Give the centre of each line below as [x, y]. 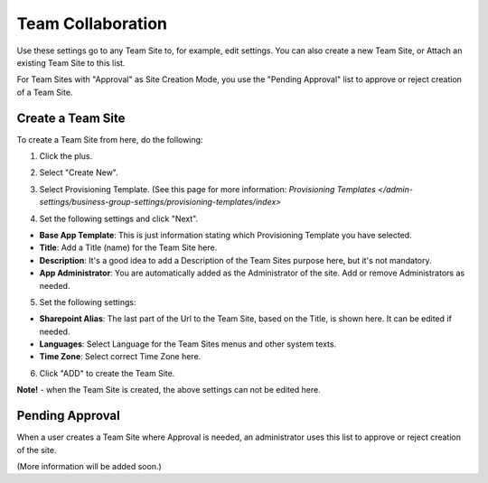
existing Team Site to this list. [71, 62]
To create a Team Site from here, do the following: [110, 139]
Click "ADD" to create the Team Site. [107, 373]
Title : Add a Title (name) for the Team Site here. [128, 247]
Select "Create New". [79, 172]
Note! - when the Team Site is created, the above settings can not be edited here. [169, 390]
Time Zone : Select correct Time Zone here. [120, 357]
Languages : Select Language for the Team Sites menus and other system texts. [188, 344]
